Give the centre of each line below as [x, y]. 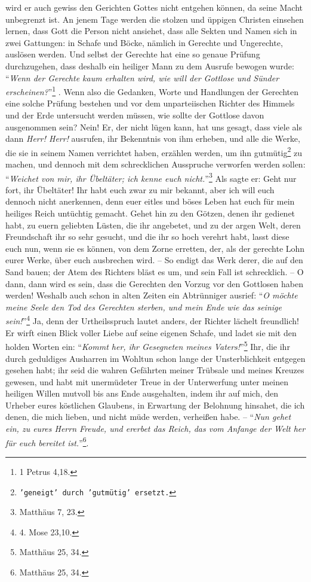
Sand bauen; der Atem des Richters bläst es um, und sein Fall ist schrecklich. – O [155, 272]
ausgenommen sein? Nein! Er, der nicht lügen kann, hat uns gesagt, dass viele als [154, 127]
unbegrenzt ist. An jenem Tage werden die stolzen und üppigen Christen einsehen [155, 19]
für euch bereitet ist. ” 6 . [47, 441]
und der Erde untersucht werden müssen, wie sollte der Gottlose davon [135, 115]
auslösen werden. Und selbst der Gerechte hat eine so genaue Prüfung [133, 54]
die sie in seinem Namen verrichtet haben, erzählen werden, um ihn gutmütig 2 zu [154, 151]
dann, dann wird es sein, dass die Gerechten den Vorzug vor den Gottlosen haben [154, 283]
